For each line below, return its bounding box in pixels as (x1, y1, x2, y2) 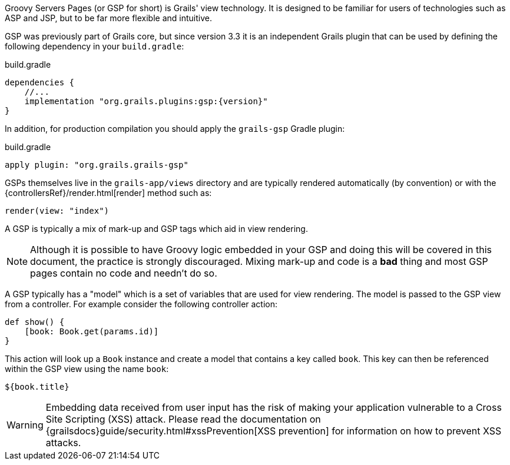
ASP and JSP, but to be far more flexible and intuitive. (5, 13, 212, 23)
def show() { (5, 317, 65, 327)
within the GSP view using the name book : (5, 364, 169, 374)
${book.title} (5, 382, 69, 391)
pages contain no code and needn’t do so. (30, 267, 217, 279)
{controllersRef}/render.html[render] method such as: (5, 188, 212, 198)
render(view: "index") (5, 206, 110, 215)
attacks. (45, 437, 81, 449)
